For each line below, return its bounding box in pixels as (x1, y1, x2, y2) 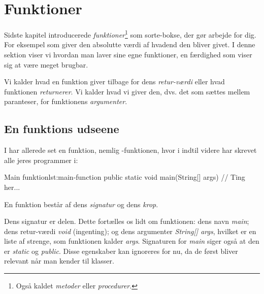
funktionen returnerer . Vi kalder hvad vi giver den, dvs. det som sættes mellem (4, 86, 250, 96)
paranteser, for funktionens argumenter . (4, 96, 127, 107)
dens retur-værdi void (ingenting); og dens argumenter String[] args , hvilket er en (4, 225, 256, 236)
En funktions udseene (4, 121, 119, 137)
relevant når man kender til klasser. (4, 255, 114, 266)
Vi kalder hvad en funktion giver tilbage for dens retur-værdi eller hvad (4, 76, 225, 87)
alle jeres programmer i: (4, 154, 78, 165)
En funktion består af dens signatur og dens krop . (4, 199, 158, 209)
